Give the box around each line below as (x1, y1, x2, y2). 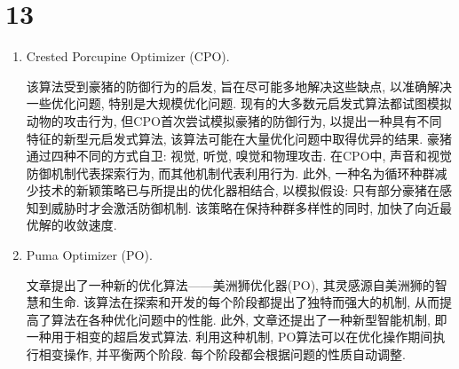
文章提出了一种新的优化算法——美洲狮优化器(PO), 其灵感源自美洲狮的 (26, 275, 435, 294)
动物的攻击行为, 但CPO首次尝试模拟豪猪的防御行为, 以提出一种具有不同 (26, 111, 442, 130)
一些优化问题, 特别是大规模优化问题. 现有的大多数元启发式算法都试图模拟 (26, 94, 452, 113)
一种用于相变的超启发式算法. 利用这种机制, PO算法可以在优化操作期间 (26, 327, 433, 346)
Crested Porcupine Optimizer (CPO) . (26, 47, 230, 66)
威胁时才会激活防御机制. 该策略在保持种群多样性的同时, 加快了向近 (51, 198, 439, 216)
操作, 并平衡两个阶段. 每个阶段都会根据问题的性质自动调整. (63, 345, 406, 364)
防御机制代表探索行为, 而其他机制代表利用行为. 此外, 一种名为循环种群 (26, 163, 435, 182)
